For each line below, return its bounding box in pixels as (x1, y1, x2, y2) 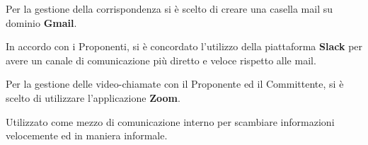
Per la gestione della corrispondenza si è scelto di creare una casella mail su (6, 1, 333, 16)
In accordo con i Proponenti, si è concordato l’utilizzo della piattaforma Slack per (6, 39, 363, 54)
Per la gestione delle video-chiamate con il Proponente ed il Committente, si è (6, 76, 344, 91)
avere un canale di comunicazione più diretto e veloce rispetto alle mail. (6, 52, 316, 67)
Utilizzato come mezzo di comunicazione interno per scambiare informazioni (6, 114, 335, 129)
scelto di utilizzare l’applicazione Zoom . (6, 90, 180, 105)
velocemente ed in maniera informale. (6, 128, 168, 143)
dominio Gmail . (6, 15, 77, 30)
